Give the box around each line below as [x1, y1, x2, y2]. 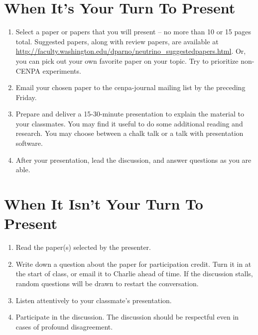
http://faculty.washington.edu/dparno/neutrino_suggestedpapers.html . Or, [15, 46, 246, 56]
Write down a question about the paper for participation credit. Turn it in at [15, 258, 252, 269]
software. [15, 138, 43, 148]
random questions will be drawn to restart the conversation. [15, 278, 199, 288]
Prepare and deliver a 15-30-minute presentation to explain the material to [15, 109, 244, 119]
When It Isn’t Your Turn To [4, 194, 203, 214]
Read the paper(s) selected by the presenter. [15, 242, 151, 252]
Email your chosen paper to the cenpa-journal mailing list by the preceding [15, 82, 246, 93]
